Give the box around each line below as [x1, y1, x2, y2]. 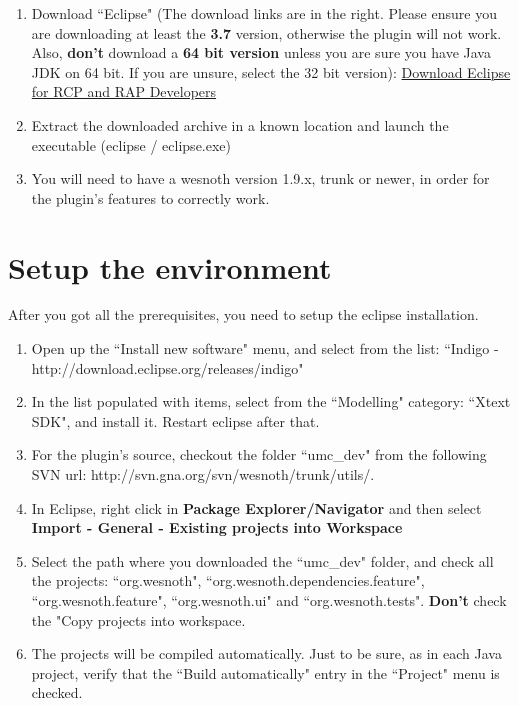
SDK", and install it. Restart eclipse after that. [31, 410, 320, 431]
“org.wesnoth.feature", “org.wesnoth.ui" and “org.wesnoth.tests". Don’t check [31, 590, 507, 610]
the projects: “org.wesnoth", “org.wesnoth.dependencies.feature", [31, 570, 425, 591]
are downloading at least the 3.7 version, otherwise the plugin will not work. [31, 22, 502, 43]
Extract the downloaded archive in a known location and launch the [31, 114, 449, 135]
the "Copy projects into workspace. [31, 609, 246, 630]
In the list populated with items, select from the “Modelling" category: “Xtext [31, 391, 511, 412]
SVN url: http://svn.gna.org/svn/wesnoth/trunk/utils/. [31, 464, 375, 485]
